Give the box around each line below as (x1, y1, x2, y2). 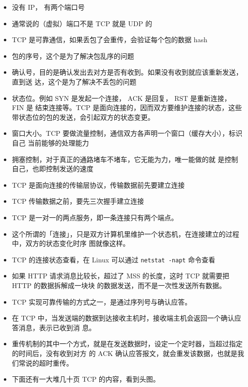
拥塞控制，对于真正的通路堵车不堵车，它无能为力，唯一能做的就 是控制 (12, 154, 238, 164)
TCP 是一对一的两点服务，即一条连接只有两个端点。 (12, 212, 178, 222)
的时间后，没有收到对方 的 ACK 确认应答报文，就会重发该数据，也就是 (12, 348, 237, 358)
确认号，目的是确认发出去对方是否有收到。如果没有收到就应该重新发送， (12, 67, 243, 77)
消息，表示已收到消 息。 (18, 322, 96, 332)
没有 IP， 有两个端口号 (12, 2, 85, 12)
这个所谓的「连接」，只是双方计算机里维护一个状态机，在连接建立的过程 (12, 228, 239, 239)
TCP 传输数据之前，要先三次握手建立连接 (12, 196, 144, 206)
